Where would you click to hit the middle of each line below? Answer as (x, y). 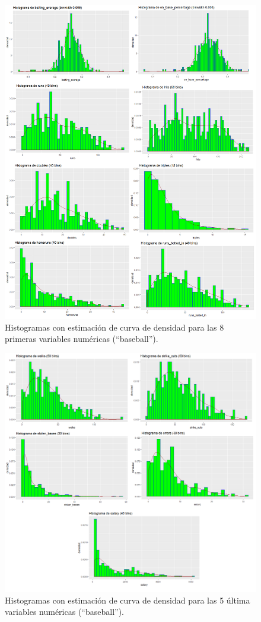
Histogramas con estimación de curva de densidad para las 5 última (128, 600)
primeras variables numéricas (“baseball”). (82, 339)
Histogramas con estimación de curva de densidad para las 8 (114, 327)
